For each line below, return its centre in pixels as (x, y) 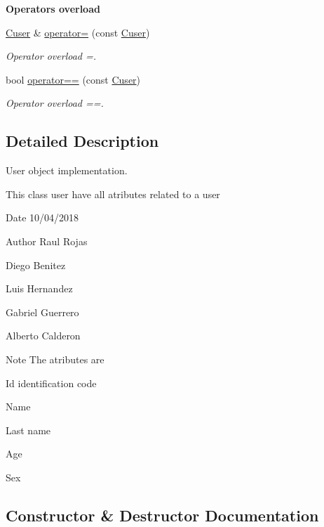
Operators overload (53, 8)
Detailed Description (82, 141)
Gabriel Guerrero (42, 312)
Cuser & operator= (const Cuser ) (78, 32)
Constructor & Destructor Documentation (162, 515)
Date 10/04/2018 (42, 217)
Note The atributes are (55, 359)
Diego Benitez (36, 265)
